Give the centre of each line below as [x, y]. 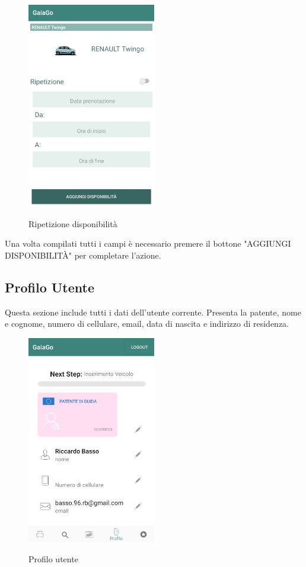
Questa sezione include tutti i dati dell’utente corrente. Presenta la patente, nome [153, 312]
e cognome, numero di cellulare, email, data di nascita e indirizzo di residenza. [147, 324]
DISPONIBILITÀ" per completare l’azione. [83, 255]
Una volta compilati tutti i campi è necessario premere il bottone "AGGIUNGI [148, 243]
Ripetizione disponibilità [73, 223]
